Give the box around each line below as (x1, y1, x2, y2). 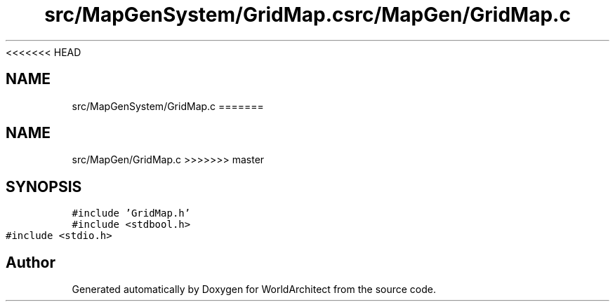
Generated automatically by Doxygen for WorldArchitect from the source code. (72, 283, 437, 296)
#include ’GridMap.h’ (72, 207, 191, 219)
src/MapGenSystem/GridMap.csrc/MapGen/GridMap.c (44, 3, 571, 27)
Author (6, 253, 55, 271)
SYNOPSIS (6, 177, 82, 196)
